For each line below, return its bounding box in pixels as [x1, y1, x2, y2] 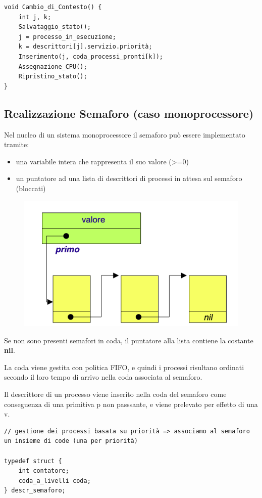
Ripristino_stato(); [18, 73, 87, 80]
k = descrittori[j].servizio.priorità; [18, 43, 152, 51]
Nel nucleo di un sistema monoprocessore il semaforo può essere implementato [4, 129, 245, 140]
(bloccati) [16, 183, 46, 193]
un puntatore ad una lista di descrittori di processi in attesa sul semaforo [16, 173, 242, 184]
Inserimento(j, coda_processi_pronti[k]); [18, 53, 163, 60]
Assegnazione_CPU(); [18, 63, 87, 70]
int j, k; [18, 13, 51, 21]
